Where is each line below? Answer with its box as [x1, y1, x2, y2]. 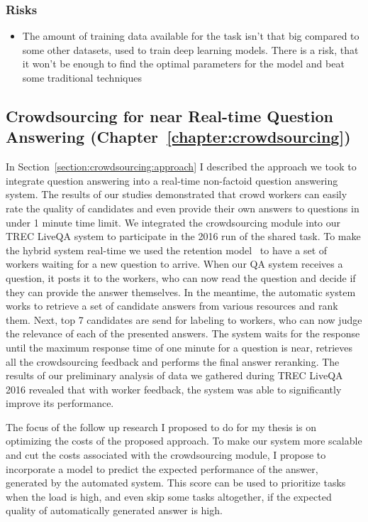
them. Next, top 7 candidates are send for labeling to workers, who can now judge [6, 312, 362, 327]
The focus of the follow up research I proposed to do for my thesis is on [6, 419, 317, 434]
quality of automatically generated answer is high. [6, 503, 223, 518]
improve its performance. [6, 396, 114, 410]
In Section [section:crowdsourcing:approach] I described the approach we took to [6, 159, 357, 174]
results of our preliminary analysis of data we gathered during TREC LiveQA [6, 368, 343, 383]
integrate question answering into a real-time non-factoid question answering [6, 173, 338, 187]
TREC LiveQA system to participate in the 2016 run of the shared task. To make [6, 229, 361, 244]
